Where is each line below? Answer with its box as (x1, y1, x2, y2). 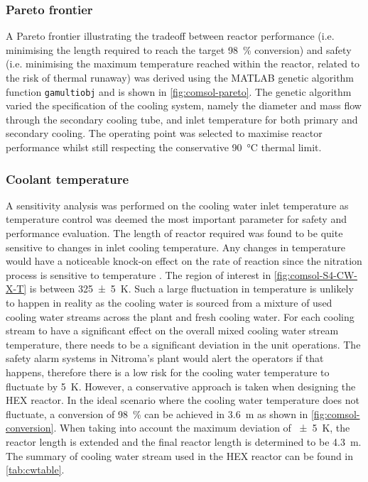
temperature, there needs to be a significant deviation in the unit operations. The (6, 336, 361, 351)
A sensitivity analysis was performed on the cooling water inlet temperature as (6, 197, 349, 212)
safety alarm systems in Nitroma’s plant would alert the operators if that (6, 351, 324, 366)
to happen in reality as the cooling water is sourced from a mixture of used (6, 295, 332, 310)
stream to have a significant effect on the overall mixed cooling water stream (6, 323, 339, 338)
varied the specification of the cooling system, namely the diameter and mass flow (6, 98, 362, 113)
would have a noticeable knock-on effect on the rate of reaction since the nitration (6, 253, 362, 268)
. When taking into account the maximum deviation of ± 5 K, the (53, 420, 350, 435)
